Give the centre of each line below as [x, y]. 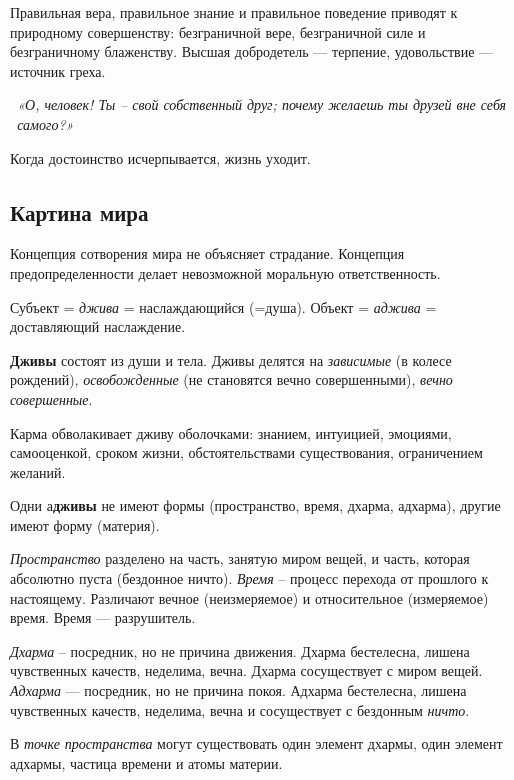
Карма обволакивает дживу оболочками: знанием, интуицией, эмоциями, [231, 432]
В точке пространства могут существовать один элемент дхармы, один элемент [256, 743]
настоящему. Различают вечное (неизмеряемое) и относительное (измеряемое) [249, 597]
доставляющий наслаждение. [98, 326]
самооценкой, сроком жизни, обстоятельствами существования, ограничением [246, 452]
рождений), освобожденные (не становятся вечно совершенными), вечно [231, 379]
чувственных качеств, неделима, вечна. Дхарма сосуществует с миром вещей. [246, 670]
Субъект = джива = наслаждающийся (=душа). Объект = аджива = [223, 306]
